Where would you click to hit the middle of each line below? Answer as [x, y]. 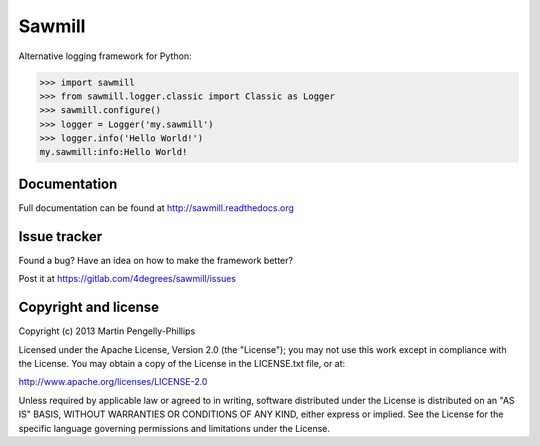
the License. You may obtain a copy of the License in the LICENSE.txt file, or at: [182, 363]
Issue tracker [60, 236]
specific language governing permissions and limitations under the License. [174, 428]
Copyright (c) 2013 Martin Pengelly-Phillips [107, 331]
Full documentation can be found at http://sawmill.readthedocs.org [156, 207]
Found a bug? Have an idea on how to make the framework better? [156, 260]
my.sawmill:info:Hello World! [113, 152]
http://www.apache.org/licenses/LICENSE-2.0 [113, 382]
